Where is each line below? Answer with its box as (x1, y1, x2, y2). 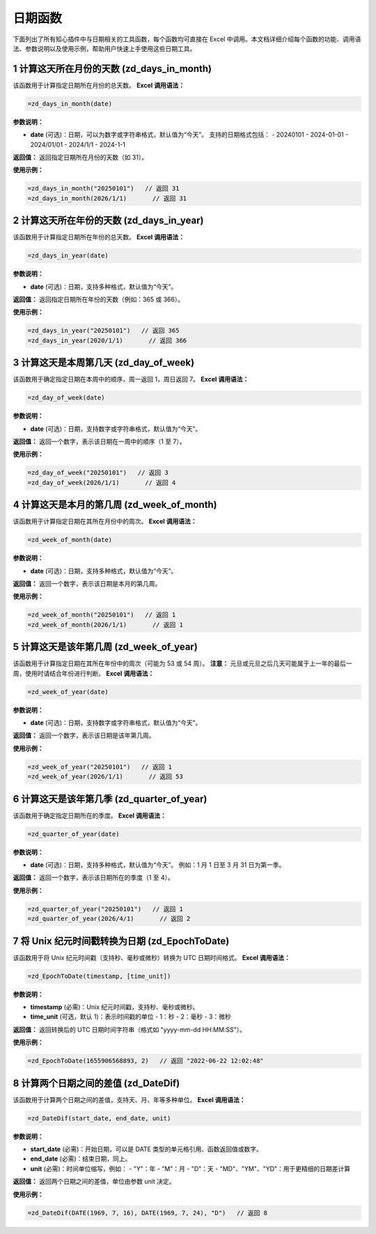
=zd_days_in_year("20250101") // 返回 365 (27, 326, 180, 335)
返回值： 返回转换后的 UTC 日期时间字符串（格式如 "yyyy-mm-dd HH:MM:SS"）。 (13, 1025, 246, 1034)
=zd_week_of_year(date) (27, 688, 109, 695)
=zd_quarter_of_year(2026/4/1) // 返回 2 (27, 915, 191, 923)
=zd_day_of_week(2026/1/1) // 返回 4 (27, 479, 176, 486)
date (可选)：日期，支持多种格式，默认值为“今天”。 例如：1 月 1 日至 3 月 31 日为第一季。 (30, 861, 285, 869)
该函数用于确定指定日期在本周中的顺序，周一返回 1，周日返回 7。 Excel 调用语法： (13, 375, 249, 384)
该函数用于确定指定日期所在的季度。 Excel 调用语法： (13, 811, 166, 820)
